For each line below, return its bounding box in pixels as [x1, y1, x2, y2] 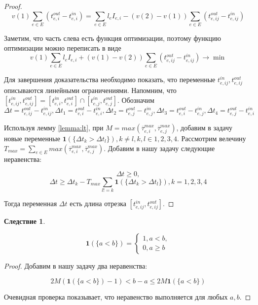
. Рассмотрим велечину [177, 133, 246, 143]
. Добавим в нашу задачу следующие [104, 143, 215, 153]
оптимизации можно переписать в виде [4, 42, 121, 53]
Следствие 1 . [4, 216, 45, 226]
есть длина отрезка [70, 198, 126, 209]
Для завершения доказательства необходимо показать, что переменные [4, 74, 216, 85]
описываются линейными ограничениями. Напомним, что [4, 85, 177, 95]
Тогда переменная [4, 198, 57, 209]
